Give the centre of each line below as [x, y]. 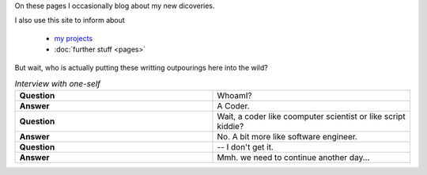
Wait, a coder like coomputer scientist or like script [312, 116]
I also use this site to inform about [70, 21]
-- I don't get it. [246, 147]
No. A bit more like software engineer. [287, 137]
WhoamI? [234, 96]
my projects [74, 38]
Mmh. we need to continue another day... [293, 158]
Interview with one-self [58, 84]
